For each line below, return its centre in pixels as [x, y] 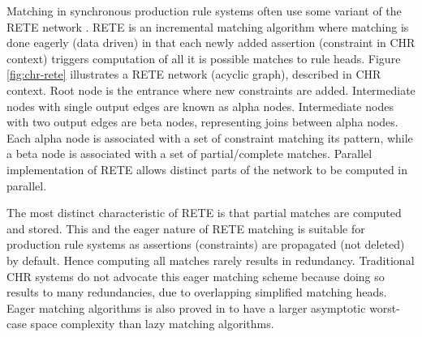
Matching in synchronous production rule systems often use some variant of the [204, 11]
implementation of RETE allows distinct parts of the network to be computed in [207, 169]
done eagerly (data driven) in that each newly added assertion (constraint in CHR [211, 43]
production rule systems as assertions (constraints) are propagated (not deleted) [206, 244]
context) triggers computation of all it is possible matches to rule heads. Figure [204, 58]
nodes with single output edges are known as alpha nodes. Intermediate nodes [200, 106]
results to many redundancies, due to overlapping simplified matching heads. [197, 292]
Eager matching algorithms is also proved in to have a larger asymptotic [186, 307]
